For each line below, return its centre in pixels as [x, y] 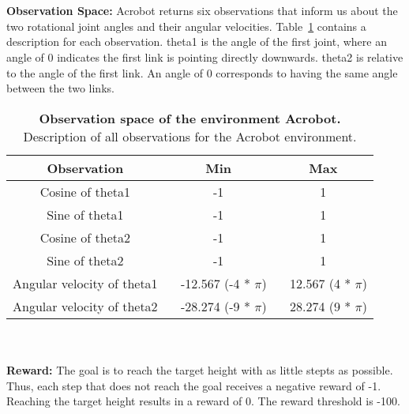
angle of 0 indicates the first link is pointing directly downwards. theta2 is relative [205, 56]
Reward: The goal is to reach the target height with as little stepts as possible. [200, 369]
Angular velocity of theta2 [85, 306]
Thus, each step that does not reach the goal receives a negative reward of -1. [194, 385]
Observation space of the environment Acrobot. [190, 118]
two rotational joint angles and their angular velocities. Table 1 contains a [186, 26]
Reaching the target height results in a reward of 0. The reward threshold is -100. [203, 401]
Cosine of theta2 [85, 237]
